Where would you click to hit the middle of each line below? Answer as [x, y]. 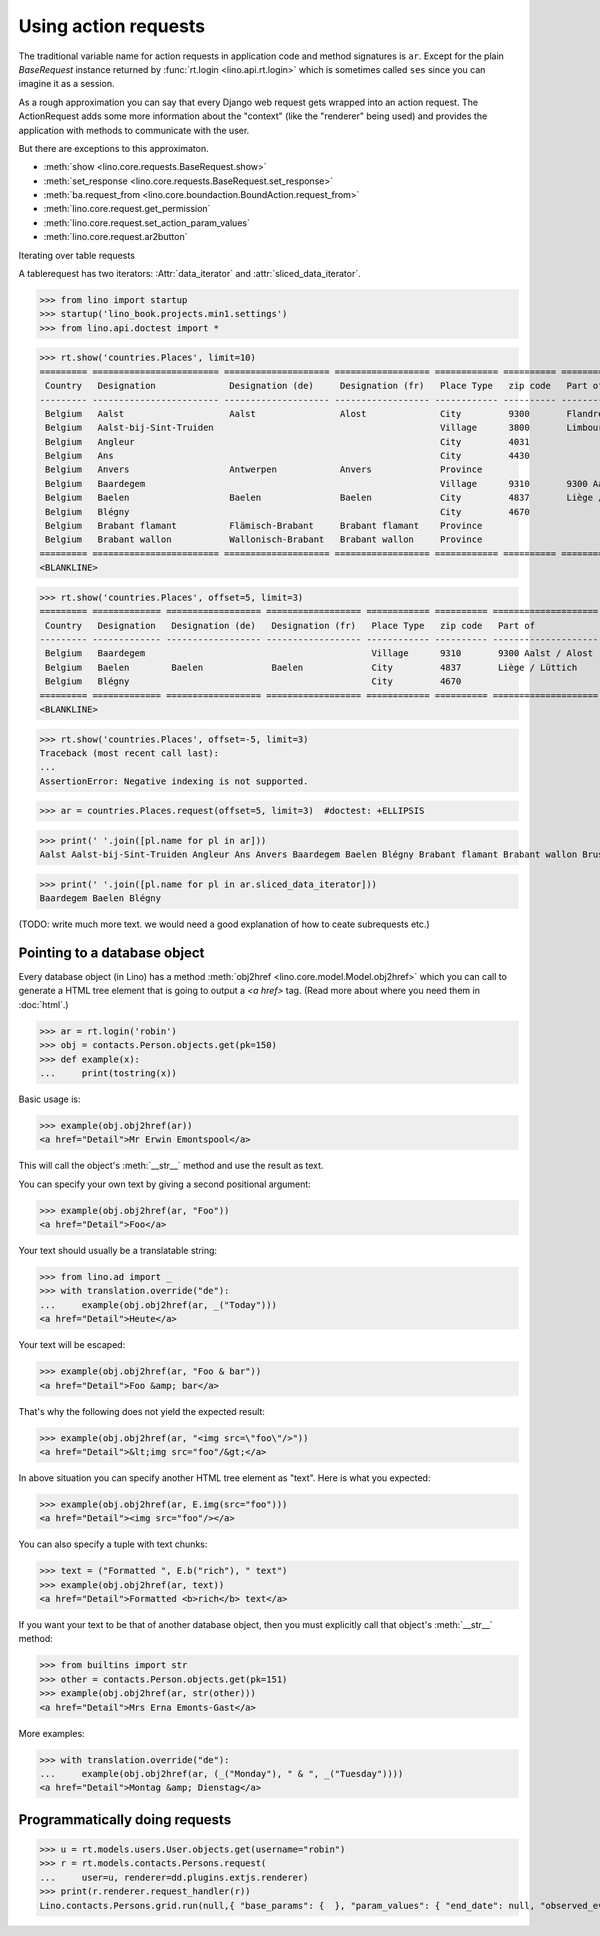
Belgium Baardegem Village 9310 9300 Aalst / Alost [319, 653]
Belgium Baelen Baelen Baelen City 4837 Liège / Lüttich [311, 667]
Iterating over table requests [76, 255]
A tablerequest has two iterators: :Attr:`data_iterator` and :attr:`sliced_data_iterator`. [190, 274]
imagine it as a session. [66, 84]
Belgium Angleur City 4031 [287, 441]
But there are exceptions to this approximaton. [113, 148]
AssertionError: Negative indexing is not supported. [174, 781]
